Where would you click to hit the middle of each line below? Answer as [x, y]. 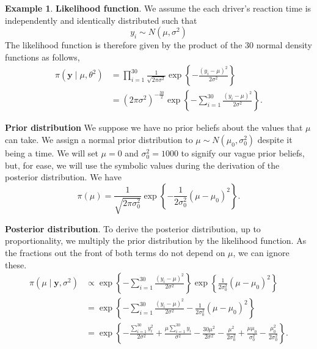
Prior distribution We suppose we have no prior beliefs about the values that [154, 127]
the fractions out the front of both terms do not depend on [115, 252]
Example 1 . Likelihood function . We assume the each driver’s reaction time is [158, 8]
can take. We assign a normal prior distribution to [99, 140]
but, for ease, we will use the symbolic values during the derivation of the [142, 165]
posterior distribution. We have [63, 177]
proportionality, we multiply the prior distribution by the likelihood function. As [156, 241]
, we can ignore [261, 252]
